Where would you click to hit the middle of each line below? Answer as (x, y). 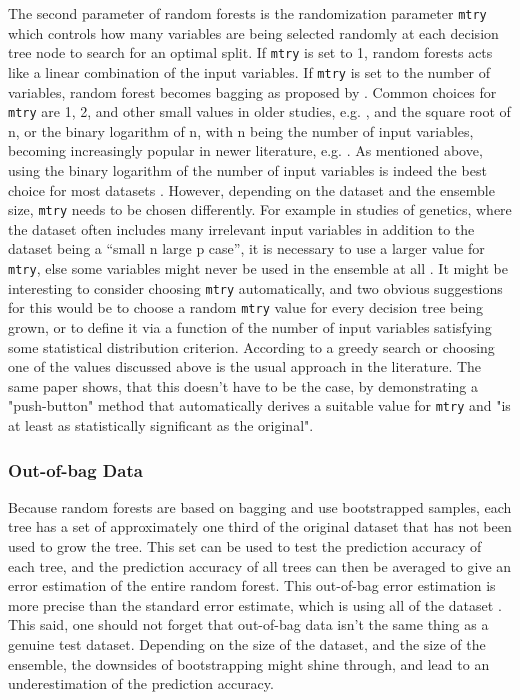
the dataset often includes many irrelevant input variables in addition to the (241, 228)
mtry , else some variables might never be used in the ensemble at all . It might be (258, 268)
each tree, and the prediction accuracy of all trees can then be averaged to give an (260, 565)
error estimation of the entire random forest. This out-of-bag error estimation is (252, 585)
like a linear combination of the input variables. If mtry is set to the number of (249, 71)
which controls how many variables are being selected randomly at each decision (253, 32)
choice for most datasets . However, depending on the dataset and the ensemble (251, 189)
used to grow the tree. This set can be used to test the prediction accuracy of (245, 546)
